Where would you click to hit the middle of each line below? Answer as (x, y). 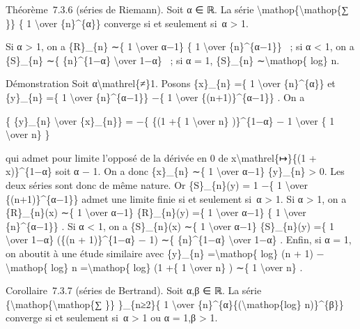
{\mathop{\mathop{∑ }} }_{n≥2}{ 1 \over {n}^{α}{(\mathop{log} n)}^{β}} (175, 304)
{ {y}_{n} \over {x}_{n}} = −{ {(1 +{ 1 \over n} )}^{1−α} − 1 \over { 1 (170, 120)
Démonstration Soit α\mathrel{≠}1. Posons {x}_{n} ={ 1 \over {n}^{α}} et (171, 83)
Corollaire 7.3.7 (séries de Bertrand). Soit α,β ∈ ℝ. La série (134, 290)
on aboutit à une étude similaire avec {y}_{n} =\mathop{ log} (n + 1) (159, 253)
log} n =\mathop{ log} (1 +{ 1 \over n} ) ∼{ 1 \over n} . (177, 267)
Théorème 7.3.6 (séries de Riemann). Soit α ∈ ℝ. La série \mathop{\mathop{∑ (177, 9)
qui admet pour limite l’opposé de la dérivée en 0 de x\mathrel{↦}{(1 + (161, 157)
